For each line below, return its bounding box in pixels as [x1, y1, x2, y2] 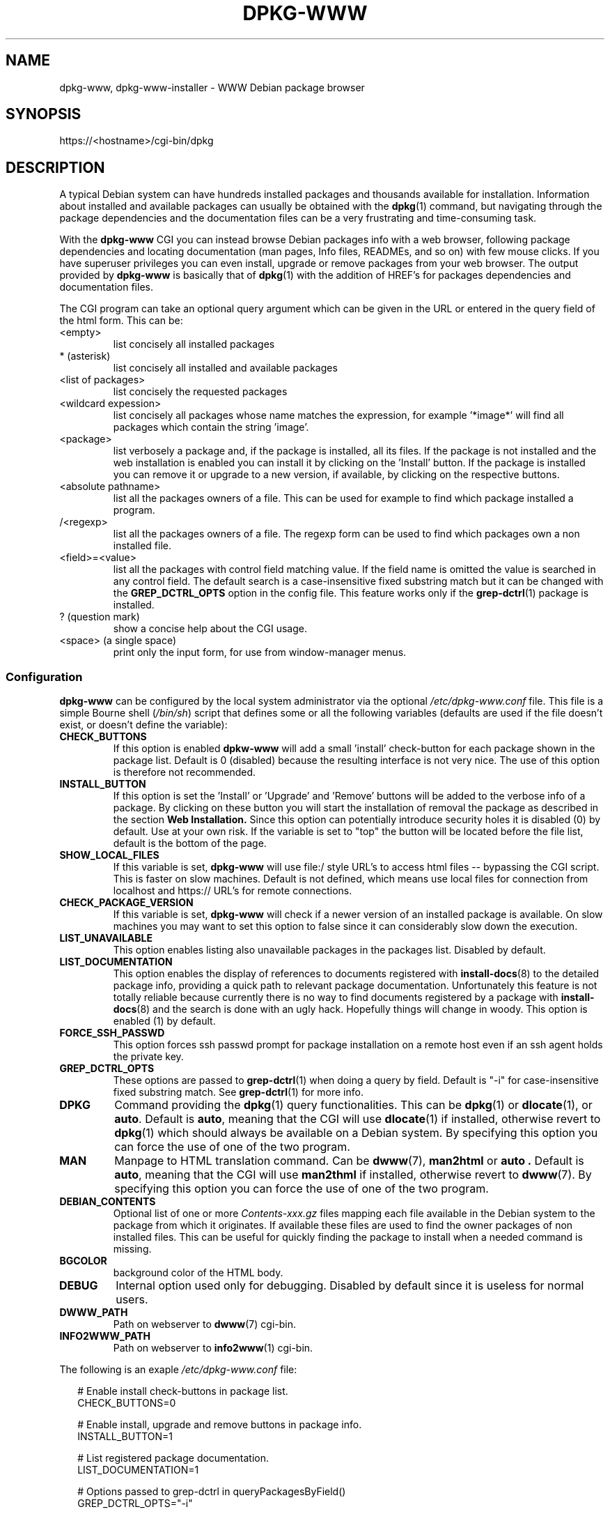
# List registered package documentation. [77, 1452, 269, 1465]
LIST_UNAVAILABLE [59, 932, 153, 945]
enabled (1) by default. [113, 1015, 216, 1027]
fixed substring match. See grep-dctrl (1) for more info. [113, 1086, 363, 1099]
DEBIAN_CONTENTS [59, 1195, 156, 1208]
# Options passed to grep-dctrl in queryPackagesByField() [77, 1485, 346, 1498]
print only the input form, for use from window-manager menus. [113, 646, 407, 659]
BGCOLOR [59, 1255, 107, 1267]
